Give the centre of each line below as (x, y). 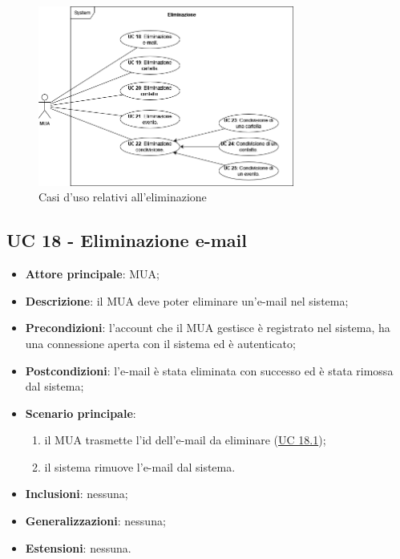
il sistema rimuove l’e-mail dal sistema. (140, 466)
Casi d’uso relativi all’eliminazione (123, 197)
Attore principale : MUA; (92, 274)
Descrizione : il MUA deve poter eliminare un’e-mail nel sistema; (187, 300)
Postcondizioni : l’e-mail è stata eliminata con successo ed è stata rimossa (209, 370)
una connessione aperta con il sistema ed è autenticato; (160, 343)
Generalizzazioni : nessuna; (95, 521)
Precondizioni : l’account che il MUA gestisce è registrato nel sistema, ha (208, 328)
